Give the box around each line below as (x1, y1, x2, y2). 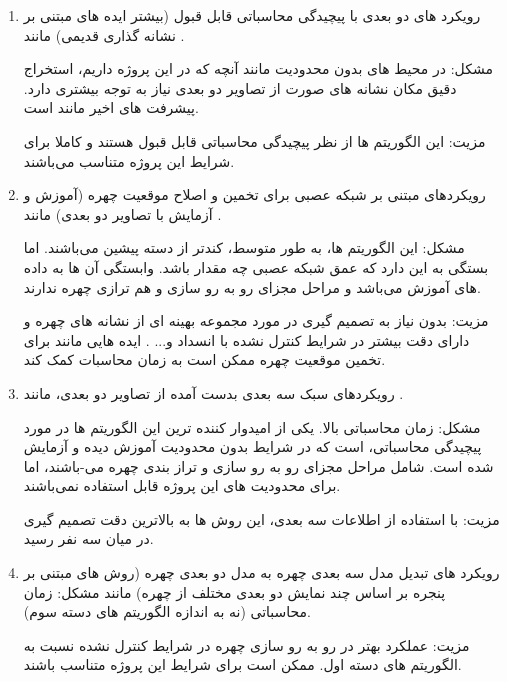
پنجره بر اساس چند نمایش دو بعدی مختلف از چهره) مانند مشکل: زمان (23, 581, 446, 602)
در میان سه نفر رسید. (23, 528, 154, 549)
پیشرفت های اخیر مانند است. (23, 97, 199, 118)
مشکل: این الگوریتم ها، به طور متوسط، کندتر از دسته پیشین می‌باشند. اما (23, 237, 465, 258)
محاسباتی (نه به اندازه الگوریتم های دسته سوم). (23, 601, 311, 622)
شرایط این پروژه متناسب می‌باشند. (23, 150, 235, 171)
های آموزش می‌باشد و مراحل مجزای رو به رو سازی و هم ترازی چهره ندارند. (23, 276, 481, 297)
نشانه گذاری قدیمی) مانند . (23, 24, 185, 45)
